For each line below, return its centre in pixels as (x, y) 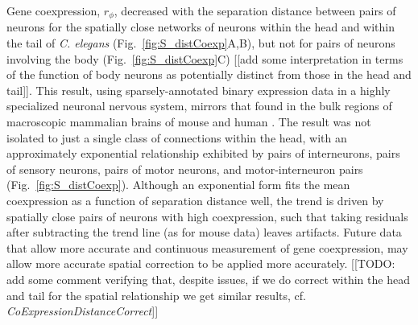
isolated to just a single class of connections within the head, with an (177, 137)
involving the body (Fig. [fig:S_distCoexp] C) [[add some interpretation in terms (205, 58)
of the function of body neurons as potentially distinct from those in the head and (209, 74)
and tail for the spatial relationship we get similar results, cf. (156, 295)
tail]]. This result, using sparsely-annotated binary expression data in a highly (199, 90)
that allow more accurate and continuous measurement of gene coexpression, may (207, 247)
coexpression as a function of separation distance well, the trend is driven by (195, 200)
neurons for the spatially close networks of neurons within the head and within (201, 27)
